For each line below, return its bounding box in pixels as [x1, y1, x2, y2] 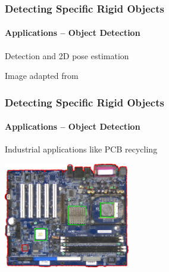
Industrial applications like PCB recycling [5, 143, 158, 155]
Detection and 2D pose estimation [5, 49, 129, 62]
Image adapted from [5, 69, 79, 82]
